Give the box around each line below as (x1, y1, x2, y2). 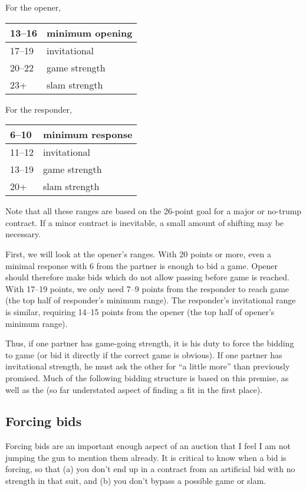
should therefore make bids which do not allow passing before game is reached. (5, 271, 289, 283)
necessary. (5, 228, 41, 240)
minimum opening (47, 25, 133, 40)
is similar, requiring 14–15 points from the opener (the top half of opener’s (5, 305, 275, 317)
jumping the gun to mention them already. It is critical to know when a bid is (5, 451, 287, 463)
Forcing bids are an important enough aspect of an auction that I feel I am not (5, 440, 291, 452)
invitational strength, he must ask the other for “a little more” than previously (5, 360, 290, 372)
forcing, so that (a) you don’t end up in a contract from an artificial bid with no (5, 463, 295, 475)
